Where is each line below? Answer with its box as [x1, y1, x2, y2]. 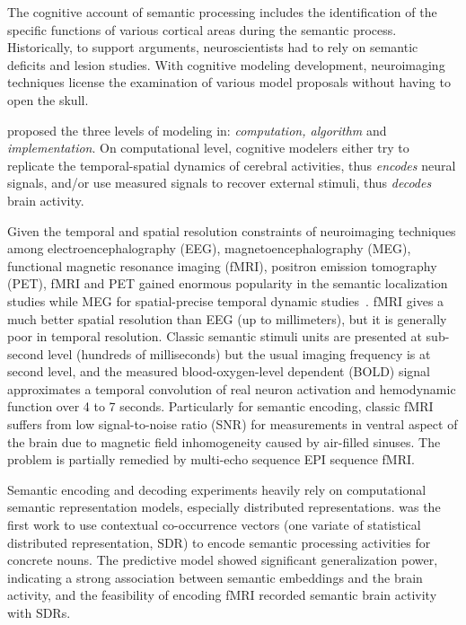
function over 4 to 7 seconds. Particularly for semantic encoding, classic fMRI [7, 397, 434, 416]
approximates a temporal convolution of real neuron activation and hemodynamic [7, 379, 456, 398]
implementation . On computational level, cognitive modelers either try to [7, 138, 409, 157]
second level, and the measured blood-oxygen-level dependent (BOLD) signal [7, 362, 431, 381]
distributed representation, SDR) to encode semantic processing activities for [7, 533, 431, 551]
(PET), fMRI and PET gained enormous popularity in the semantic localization [7, 274, 448, 293]
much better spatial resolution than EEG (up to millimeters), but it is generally [7, 309, 447, 328]
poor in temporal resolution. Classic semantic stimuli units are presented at [7, 327, 422, 346]
